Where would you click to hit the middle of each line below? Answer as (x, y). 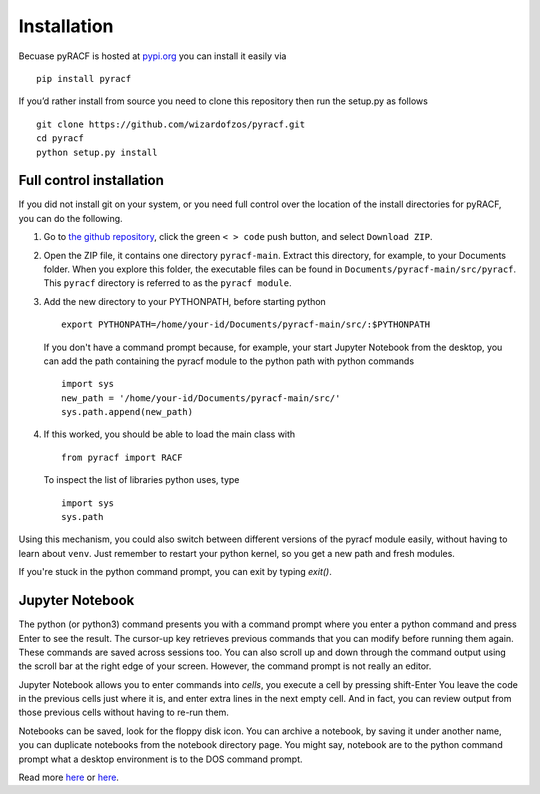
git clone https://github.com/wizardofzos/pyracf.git (170, 124)
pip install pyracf (84, 78)
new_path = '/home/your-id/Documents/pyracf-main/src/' (201, 398)
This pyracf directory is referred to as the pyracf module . (167, 283)
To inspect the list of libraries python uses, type (141, 480)
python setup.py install (97, 152)
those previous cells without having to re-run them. (124, 712)
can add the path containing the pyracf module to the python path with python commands (229, 361)
